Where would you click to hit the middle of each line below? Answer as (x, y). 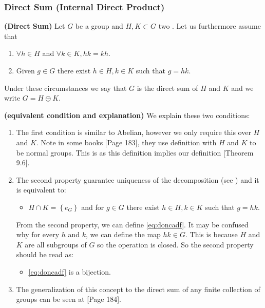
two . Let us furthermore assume (210, 26)
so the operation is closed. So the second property (175, 244)
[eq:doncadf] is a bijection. (70, 271)
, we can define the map (123, 234)
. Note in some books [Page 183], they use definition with (126, 142)
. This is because (212, 234)
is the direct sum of (167, 88)
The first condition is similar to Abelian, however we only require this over (134, 132)
